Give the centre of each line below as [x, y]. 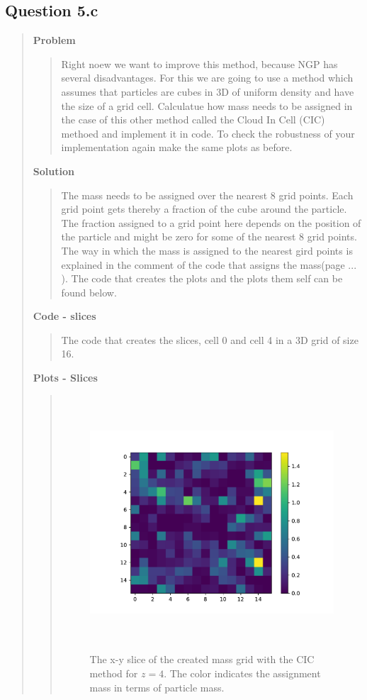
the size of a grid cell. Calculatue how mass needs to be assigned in [207, 105]
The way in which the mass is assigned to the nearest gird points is [207, 250]
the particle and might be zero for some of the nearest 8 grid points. [209, 237]
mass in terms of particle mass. [157, 687]
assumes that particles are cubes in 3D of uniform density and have [208, 91]
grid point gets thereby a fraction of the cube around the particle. [204, 209]
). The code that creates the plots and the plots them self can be [202, 278]
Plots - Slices [65, 378]
